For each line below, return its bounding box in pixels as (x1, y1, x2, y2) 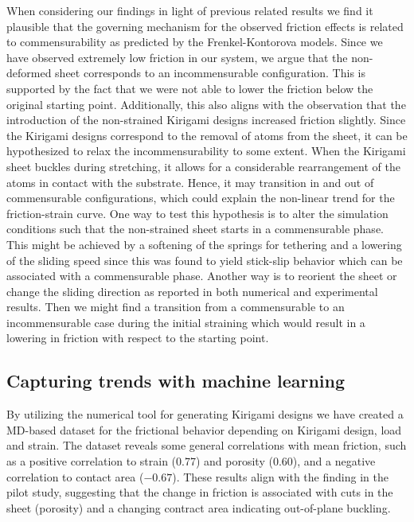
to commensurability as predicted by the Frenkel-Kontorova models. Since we (6, 33, 383, 50)
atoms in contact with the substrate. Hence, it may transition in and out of (6, 173, 374, 190)
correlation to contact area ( (6, 468, 144, 485)
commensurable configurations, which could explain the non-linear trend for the (6, 189, 395, 206)
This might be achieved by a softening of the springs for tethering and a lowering (6, 236, 402, 252)
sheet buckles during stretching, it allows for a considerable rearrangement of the (6, 158, 400, 174)
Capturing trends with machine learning (6, 368, 346, 393)
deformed (6, 64, 52, 81)
